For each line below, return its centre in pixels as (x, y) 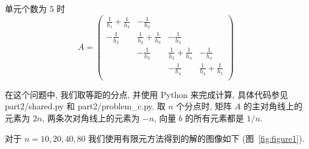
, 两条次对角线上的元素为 (91, 118)
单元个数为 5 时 (35, 8)
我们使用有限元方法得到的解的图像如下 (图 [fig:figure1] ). (196, 138)
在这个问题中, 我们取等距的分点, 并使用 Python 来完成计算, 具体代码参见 (146, 94)
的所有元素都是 (214, 118)
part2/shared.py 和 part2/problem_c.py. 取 (85, 106)
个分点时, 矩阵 (204, 106)
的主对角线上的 (273, 106)
